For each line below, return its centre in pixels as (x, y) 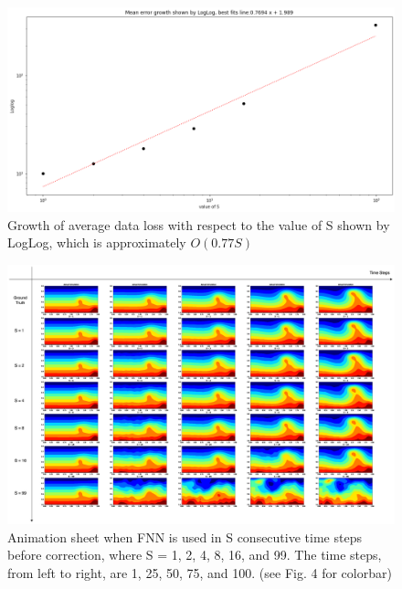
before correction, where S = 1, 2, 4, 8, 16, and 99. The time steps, (195, 555)
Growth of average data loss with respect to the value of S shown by (199, 224)
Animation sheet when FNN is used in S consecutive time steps (185, 536)
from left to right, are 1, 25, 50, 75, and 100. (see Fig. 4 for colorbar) (200, 572)
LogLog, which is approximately (97, 242)
